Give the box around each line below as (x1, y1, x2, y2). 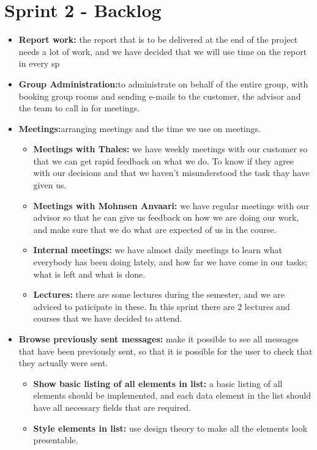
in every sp (18, 57, 60, 70)
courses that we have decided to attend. (33, 312, 182, 325)
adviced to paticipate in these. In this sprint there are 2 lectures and (33, 300, 290, 312)
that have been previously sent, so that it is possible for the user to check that (18, 344, 313, 357)
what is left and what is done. (33, 267, 146, 280)
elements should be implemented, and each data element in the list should (33, 389, 311, 402)
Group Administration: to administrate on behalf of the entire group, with (18, 77, 308, 90)
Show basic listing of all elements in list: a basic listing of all (33, 377, 283, 389)
